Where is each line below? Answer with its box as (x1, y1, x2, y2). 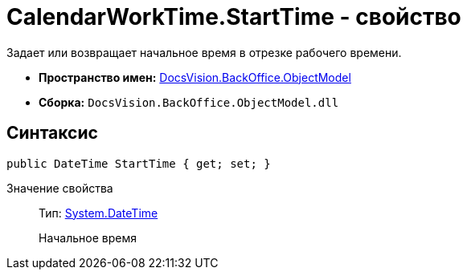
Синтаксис (6, 123, 98, 144)
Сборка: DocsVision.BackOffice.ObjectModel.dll (39, 95, 339, 109)
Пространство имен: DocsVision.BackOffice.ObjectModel (39, 70, 351, 84)
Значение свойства (6, 181, 113, 195)
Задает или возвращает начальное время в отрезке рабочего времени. (6, 45, 402, 59)
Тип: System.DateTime (39, 205, 158, 220)
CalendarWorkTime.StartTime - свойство (6, 3, 461, 30)
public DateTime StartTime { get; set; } (6, 156, 271, 170)
